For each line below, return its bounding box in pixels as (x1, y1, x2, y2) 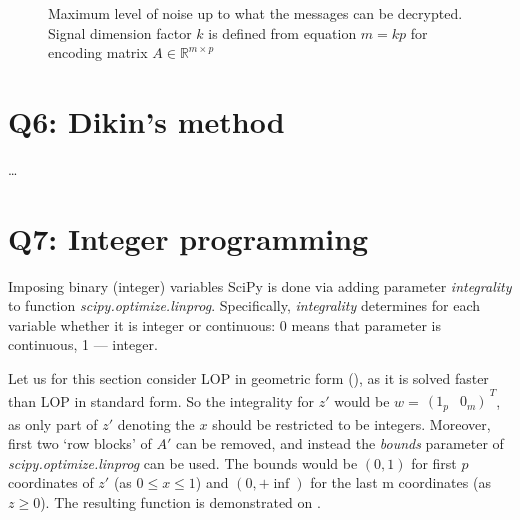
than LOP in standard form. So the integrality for (8, 390, 314, 411)
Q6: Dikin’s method (8, 100, 285, 141)
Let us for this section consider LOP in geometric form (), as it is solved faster (8, 368, 489, 388)
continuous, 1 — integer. (8, 334, 158, 355)
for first (411, 452, 457, 473)
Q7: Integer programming (8, 217, 369, 258)
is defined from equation (208, 22, 357, 43)
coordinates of (8, 472, 94, 493)
